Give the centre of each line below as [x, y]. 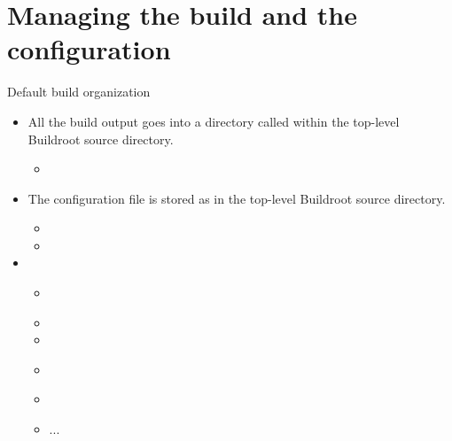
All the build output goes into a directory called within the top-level [214, 121]
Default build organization [79, 92]
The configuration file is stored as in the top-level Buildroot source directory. [237, 198]
